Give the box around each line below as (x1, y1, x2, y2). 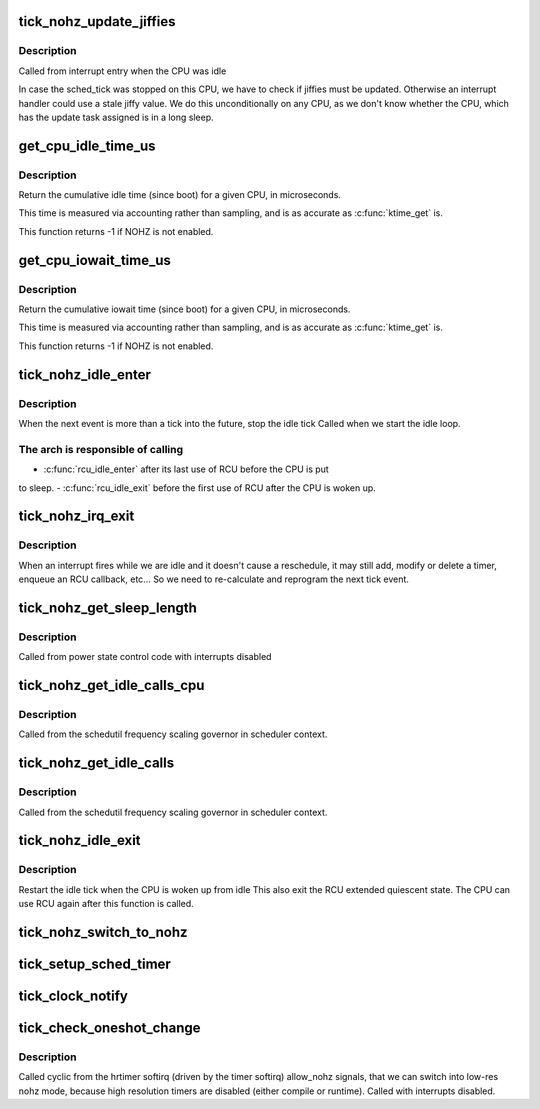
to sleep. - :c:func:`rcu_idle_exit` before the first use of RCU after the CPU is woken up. (18, 481, 377, 494)
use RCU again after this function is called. (18, 898, 194, 910)
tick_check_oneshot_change (18, 1019, 201, 1036)
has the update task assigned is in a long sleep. (18, 111, 214, 123)
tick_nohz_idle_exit (18, 832, 141, 849)
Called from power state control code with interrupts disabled (18, 651, 272, 663)
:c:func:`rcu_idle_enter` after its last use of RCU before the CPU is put (43, 463, 329, 475)
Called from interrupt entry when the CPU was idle (18, 65, 227, 77)
